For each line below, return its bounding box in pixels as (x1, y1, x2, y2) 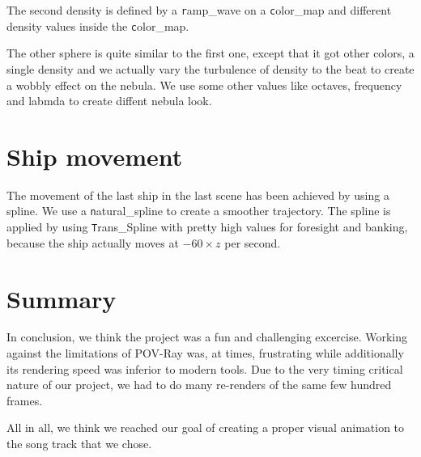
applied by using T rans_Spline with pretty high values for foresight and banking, (6, 218, 408, 235)
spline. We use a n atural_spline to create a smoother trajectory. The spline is (6, 202, 391, 219)
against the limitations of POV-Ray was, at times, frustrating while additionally (6, 345, 404, 362)
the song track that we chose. (6, 435, 152, 451)
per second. (224, 234, 281, 251)
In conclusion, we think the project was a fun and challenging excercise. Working (6, 328, 408, 345)
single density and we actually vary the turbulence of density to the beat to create (6, 60, 415, 77)
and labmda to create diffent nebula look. (6, 92, 212, 109)
